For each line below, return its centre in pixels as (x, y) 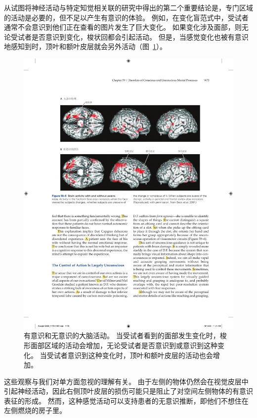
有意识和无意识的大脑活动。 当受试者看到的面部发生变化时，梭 (125, 335)
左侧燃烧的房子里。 (35, 410)
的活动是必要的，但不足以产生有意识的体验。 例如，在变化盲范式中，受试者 (126, 17)
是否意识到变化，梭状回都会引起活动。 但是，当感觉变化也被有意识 (140, 36)
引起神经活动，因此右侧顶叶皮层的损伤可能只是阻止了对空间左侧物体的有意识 (128, 391)
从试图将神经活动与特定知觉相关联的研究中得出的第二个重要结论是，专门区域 (128, 7)
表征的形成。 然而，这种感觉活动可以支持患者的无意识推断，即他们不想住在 (126, 400)
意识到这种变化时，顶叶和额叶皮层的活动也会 (140, 355)
